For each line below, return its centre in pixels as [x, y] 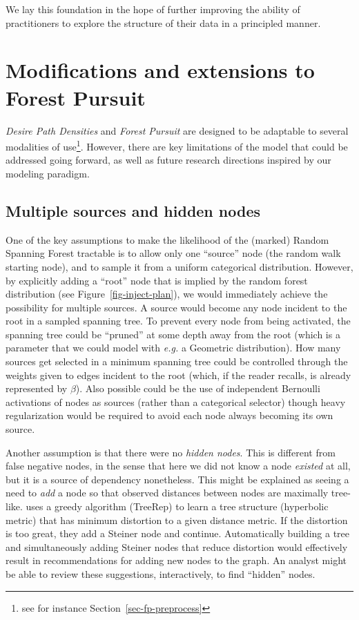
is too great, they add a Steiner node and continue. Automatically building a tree [178, 533]
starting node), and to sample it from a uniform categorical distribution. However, [179, 266]
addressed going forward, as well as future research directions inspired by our [168, 160]
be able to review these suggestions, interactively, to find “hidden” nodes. [161, 573]
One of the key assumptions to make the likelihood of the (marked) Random [167, 239]
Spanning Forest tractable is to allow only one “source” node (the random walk [173, 253]
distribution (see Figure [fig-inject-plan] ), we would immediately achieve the [167, 294]
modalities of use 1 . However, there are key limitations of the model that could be [177, 145]
